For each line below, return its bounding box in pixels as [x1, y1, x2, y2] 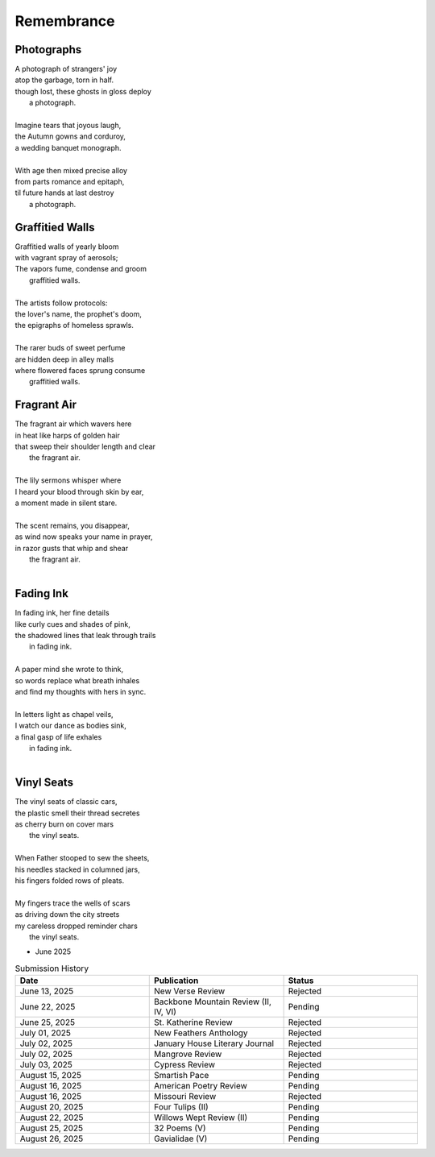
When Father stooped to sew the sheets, [14, 853, 150, 863]
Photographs [14, 43, 82, 56]
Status [288, 975, 314, 986]
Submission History [14, 963, 89, 974]
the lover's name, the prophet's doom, [14, 309, 143, 318]
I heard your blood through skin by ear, [14, 487, 144, 496]
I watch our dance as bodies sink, [14, 721, 126, 731]
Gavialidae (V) [154, 1133, 208, 1144]
